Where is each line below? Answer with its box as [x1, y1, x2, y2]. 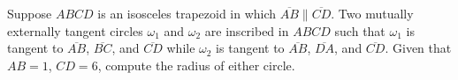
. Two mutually [331, 4, 414, 22]
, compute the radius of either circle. [97, 55, 295, 74]
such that [334, 21, 385, 40]
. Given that [385, 39, 452, 57]
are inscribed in [204, 21, 289, 40]
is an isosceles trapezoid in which [97, 4, 277, 22]
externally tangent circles [7, 21, 143, 40]
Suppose [7, 4, 52, 22]
